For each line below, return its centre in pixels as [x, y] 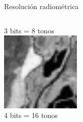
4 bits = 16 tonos [31, 115]
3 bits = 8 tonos [29, 30]
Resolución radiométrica [41, 6]
